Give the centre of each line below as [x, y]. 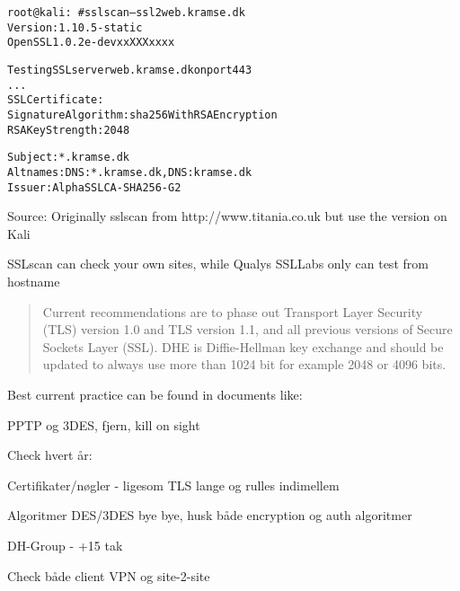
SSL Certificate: [56, 100]
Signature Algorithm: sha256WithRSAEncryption [142, 115]
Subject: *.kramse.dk [69, 158]
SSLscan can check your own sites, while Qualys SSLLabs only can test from [218, 264]
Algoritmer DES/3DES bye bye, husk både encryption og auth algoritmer [210, 515]
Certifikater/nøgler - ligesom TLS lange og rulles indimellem [173, 485]
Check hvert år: [50, 455]
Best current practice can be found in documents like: [155, 394]
